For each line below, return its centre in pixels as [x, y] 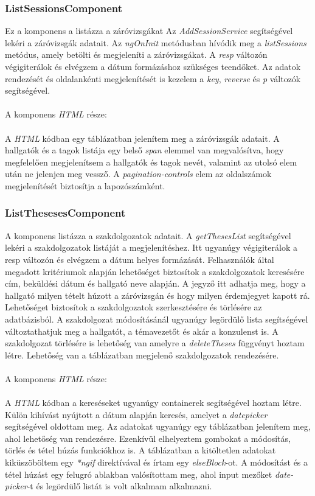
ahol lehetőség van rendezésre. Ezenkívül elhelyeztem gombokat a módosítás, [148, 438]
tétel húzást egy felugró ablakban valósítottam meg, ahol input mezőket [139, 474]
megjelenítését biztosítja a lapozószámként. [85, 185]
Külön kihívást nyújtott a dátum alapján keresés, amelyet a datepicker [136, 414]
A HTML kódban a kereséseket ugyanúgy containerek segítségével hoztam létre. [153, 403]
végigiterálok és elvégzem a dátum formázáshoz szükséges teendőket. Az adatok [153, 66]
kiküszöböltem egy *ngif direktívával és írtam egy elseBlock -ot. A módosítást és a [157, 462]
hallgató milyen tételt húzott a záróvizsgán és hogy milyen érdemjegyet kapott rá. [157, 295]
